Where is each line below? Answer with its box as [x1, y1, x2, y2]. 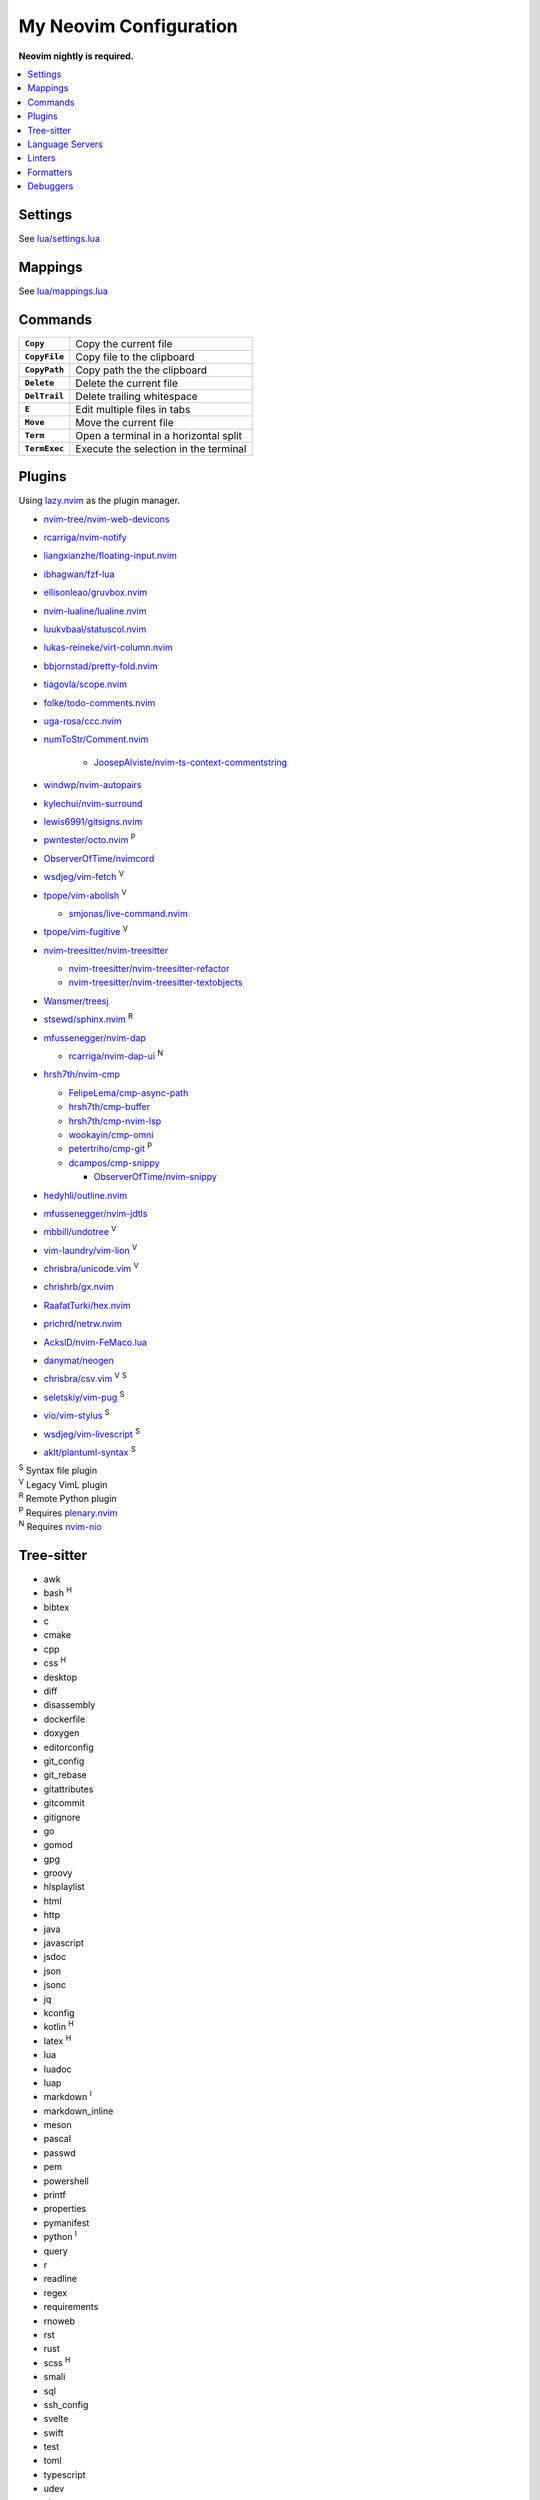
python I [43, 2229, 77, 2243]
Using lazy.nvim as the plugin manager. [18, 495, 180, 507]
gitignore [43, 1811, 81, 1823]
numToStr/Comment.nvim [43, 733, 149, 745]
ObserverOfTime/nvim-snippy [93, 1171, 217, 1183]
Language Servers [27, 138, 104, 150]
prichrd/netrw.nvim [43, 1318, 122, 1330]
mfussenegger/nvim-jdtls [43, 1207, 148, 1219]
